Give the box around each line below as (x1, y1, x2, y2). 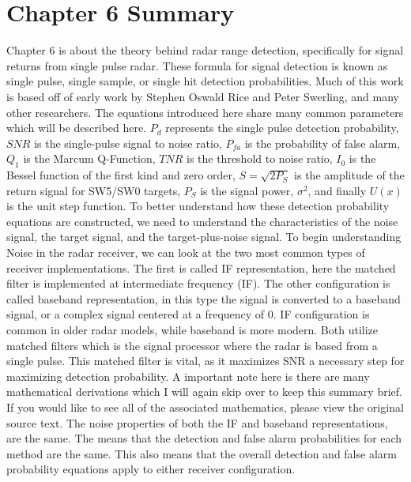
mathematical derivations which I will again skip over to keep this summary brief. (6, 383, 402, 400)
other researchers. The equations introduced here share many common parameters (6, 104, 404, 120)
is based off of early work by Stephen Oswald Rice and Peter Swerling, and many (6, 88, 399, 104)
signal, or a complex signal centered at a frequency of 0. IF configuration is (6, 306, 370, 322)
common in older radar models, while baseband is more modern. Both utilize (6, 322, 379, 338)
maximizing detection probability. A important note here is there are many (6, 367, 370, 384)
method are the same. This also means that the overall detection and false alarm (6, 445, 397, 461)
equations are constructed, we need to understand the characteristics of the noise (6, 213, 398, 229)
